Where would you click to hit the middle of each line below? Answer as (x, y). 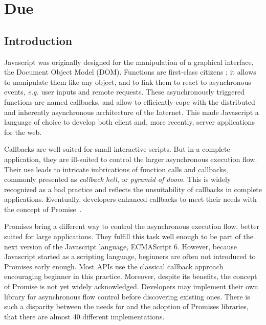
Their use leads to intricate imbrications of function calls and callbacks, (116, 169)
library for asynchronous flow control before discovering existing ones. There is (127, 296)
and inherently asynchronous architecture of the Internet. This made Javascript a (131, 112)
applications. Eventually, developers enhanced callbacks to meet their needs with (130, 199)
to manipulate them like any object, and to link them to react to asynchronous (128, 82)
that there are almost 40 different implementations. (84, 316)
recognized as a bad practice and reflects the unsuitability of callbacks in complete (133, 189)
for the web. (23, 132)
